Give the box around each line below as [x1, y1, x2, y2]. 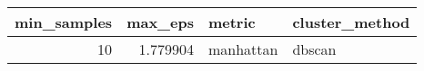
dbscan [292, 39, 337, 59]
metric [207, 12, 256, 32]
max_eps [126, 12, 194, 32]
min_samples [15, 12, 113, 32]
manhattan [207, 39, 278, 59]
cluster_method [292, 12, 410, 32]
